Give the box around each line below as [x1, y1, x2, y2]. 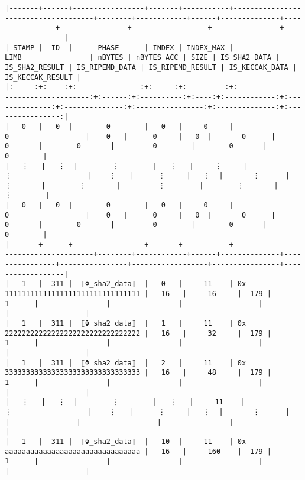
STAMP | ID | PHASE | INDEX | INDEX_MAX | [13, 43, 233, 52]
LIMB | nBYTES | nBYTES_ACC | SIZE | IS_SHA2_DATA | [5, 53, 280, 62]
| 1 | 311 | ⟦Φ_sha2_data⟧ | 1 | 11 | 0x [5, 319, 246, 327]
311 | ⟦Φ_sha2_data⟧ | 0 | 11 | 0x [51, 280, 246, 288]
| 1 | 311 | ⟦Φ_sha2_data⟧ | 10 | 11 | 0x [5, 437, 246, 446]
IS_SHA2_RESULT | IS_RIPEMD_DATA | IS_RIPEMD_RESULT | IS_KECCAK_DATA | [5, 63, 297, 72]
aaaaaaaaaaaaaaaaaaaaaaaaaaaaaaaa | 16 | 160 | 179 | [5, 447, 272, 456]
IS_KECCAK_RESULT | [5, 73, 81, 82]
